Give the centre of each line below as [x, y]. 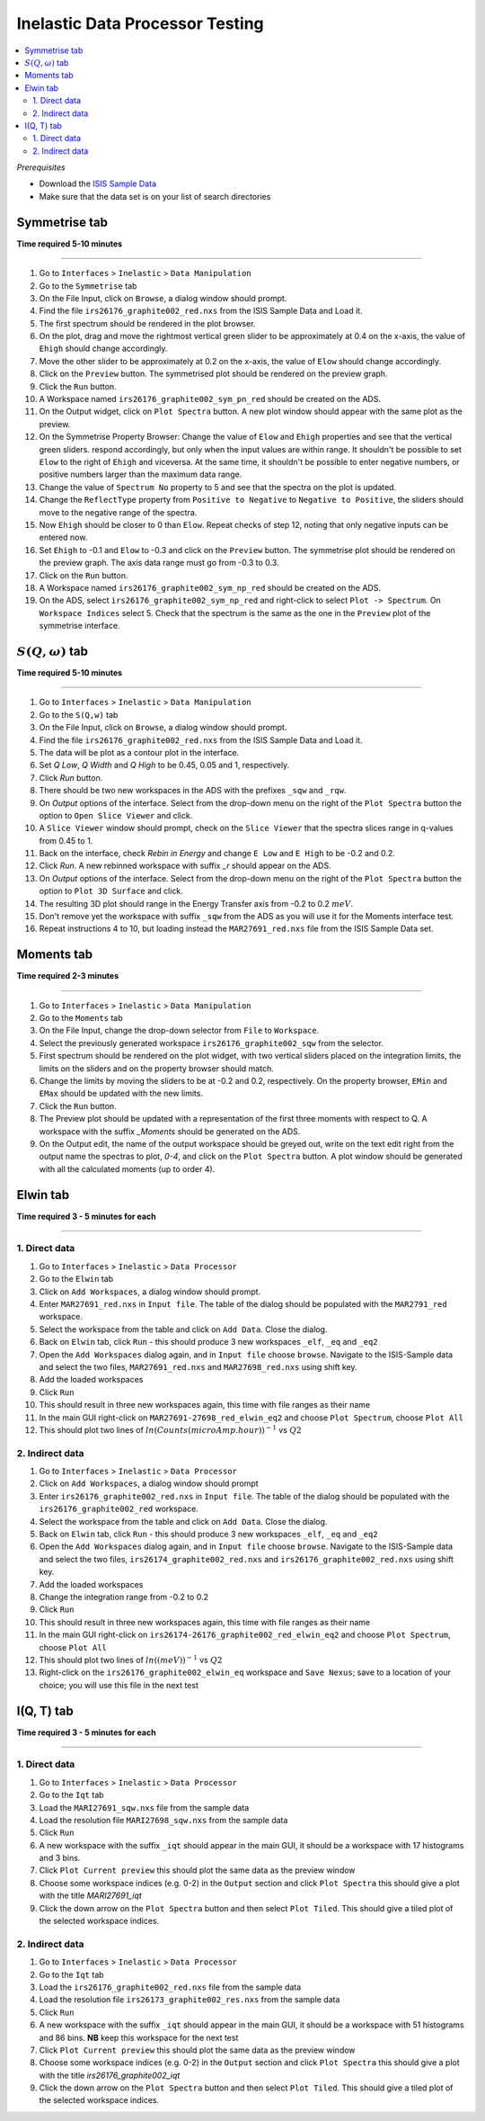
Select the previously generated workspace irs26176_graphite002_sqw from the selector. [211, 1043]
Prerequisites [41, 167]
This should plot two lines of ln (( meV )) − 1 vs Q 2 [131, 1659]
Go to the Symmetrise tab [88, 286]
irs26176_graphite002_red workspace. [119, 1509]
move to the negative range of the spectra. [118, 512]
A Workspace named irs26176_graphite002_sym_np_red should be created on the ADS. [210, 587]
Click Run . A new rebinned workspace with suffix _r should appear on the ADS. [185, 866]
